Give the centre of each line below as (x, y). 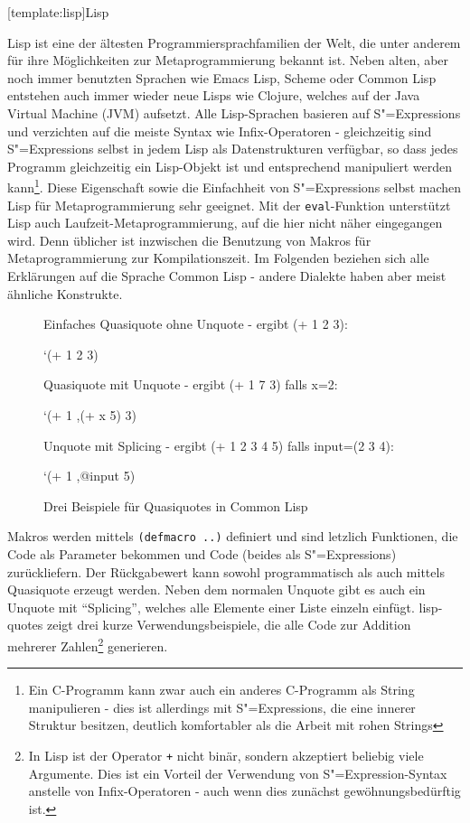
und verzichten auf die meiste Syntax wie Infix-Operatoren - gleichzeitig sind (220, 131)
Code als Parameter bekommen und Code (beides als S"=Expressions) (202, 554)
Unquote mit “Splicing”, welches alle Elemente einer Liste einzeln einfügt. (211, 607)
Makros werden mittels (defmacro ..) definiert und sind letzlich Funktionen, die (233, 536)
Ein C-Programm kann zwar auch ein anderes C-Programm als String (221, 690)
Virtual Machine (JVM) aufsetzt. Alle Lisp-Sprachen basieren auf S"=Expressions (234, 112)
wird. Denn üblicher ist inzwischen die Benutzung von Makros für (189, 240)
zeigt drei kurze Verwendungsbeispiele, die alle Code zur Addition (229, 625)
